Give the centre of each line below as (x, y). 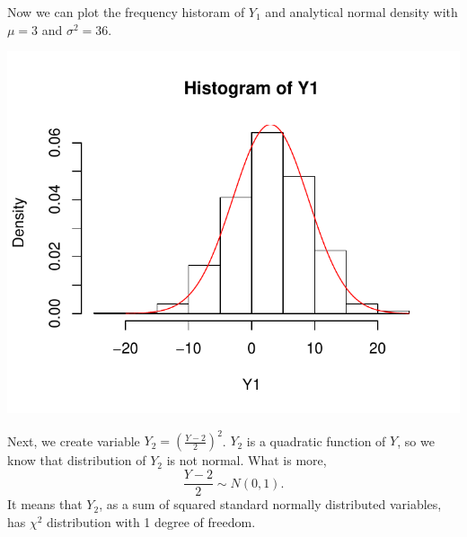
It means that (45, 504)
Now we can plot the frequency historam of (126, 12)
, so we (416, 440)
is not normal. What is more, (247, 460)
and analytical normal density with (361, 12)
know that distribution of (77, 460)
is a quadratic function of (316, 440)
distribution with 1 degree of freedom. (151, 521)
